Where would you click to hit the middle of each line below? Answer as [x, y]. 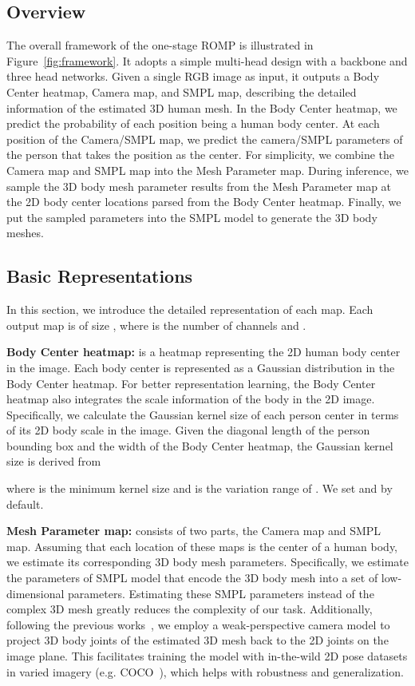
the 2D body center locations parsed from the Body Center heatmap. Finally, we [204, 202]
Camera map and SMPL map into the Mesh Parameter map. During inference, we [207, 170]
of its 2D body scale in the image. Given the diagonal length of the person [188, 430]
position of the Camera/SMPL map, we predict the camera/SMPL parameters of [205, 139]
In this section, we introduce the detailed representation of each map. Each [190, 309]
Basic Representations [100, 276]
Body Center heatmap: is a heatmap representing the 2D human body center [204, 352]
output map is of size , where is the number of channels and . [156, 325]
